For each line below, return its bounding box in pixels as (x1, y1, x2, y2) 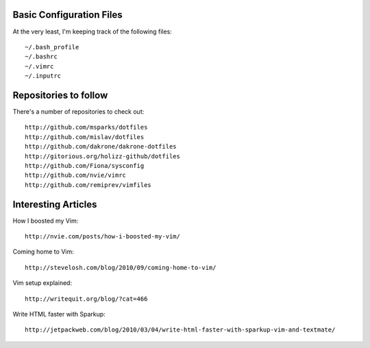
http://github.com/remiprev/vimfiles (25, 181, 152, 188)
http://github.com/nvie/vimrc (25, 171, 127, 179)
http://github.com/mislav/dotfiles (25, 133, 145, 140)
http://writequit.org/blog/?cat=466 (25, 295, 148, 303)
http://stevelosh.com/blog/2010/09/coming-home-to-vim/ (25, 264, 217, 271)
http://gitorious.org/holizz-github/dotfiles (25, 152, 181, 160)
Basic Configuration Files (12, 9, 123, 21)
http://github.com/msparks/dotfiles (25, 123, 148, 132)
